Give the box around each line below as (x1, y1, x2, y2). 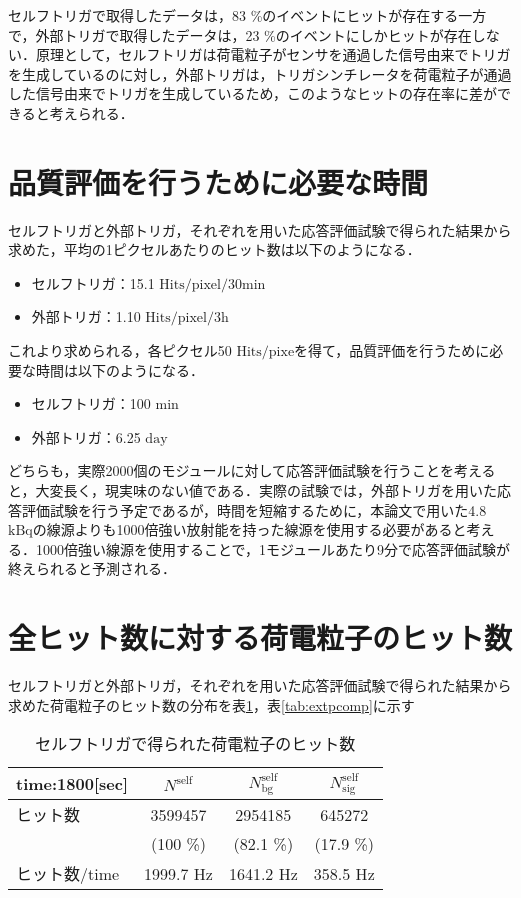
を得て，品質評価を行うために (294, 340, 490, 361)
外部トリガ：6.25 (31, 426, 141, 447)
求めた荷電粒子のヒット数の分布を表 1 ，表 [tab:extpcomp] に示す (8, 694, 415, 715)
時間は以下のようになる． (35, 359, 204, 380)
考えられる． (49, 102, 134, 123)
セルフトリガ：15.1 (31, 272, 155, 293)
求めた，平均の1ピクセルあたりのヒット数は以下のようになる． (8, 239, 421, 260)
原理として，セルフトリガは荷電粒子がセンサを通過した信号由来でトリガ (35, 44, 511, 65)
